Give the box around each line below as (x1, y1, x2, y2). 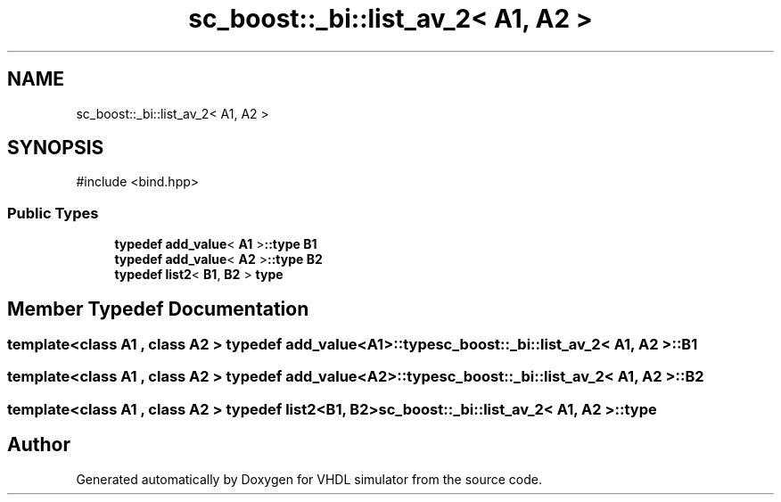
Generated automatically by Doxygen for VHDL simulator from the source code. (76, 471, 543, 487)
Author (7, 433, 70, 457)
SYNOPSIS (7, 136, 104, 160)
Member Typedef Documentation (7, 297, 309, 320)
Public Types (7, 203, 99, 222)
